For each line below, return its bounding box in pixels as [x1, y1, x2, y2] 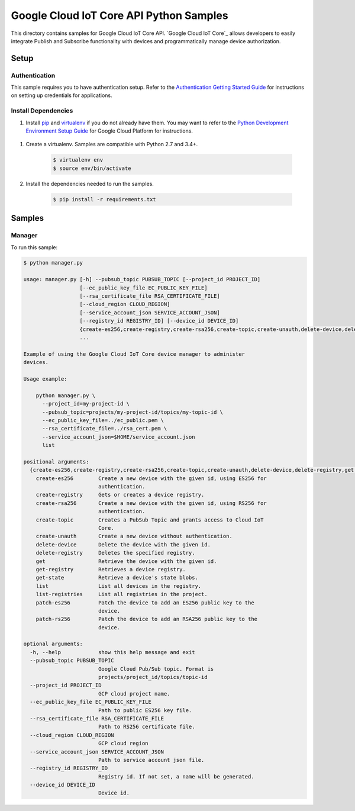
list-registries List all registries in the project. [35, 591, 208, 598]
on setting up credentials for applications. [11, 92, 112, 99]
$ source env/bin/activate [53, 165, 131, 172]
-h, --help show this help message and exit [30, 649, 195, 655]
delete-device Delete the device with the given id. [35, 541, 211, 548]
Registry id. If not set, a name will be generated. [98, 773, 254, 780]
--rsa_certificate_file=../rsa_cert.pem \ [42, 425, 167, 432]
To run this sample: [11, 243, 58, 251]
